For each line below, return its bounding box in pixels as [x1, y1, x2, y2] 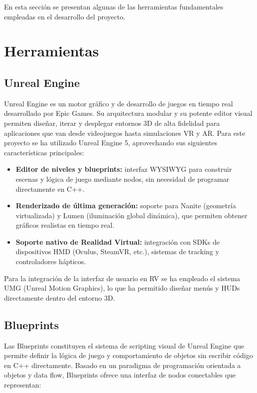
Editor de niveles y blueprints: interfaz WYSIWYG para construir [15, 164, 232, 174]
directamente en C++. [15, 183, 85, 194]
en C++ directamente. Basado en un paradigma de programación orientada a [4, 360, 241, 370]
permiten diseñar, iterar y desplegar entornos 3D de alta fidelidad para [4, 117, 220, 128]
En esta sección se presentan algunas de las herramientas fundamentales [4, 1, 224, 11]
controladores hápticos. [15, 256, 86, 267]
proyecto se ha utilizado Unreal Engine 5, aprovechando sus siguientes [4, 137, 218, 148]
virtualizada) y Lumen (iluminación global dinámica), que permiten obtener [15, 210, 248, 220]
